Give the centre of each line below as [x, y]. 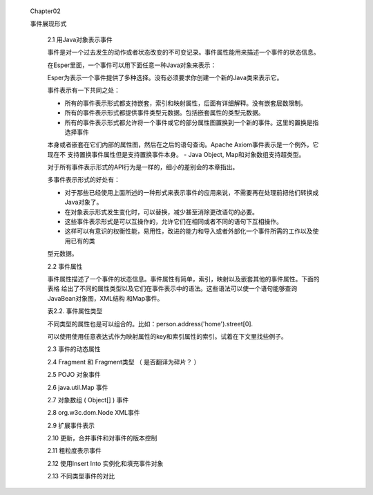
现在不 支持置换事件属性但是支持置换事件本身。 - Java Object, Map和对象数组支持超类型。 [176, 154]
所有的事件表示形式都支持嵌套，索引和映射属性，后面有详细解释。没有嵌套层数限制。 [185, 103]
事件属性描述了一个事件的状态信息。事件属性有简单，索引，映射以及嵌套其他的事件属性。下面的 [183, 279]
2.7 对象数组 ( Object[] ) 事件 [88, 400]
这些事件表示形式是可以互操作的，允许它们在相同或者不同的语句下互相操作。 [173, 222]
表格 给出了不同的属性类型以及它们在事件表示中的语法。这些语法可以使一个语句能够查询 [172, 289]
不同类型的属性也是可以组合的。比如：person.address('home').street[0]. [150, 324]
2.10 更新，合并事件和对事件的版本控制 [102, 438]
